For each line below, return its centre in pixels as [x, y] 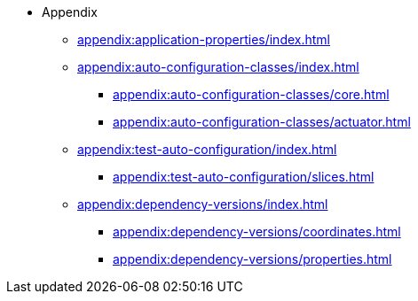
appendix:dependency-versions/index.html [203, 204]
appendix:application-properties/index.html [204, 39]
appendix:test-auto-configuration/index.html [207, 149]
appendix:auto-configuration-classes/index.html [218, 67]
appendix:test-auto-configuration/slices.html [244, 177]
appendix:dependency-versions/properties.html [252, 259]
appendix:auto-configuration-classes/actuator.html [262, 122]
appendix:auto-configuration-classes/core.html [251, 94]
